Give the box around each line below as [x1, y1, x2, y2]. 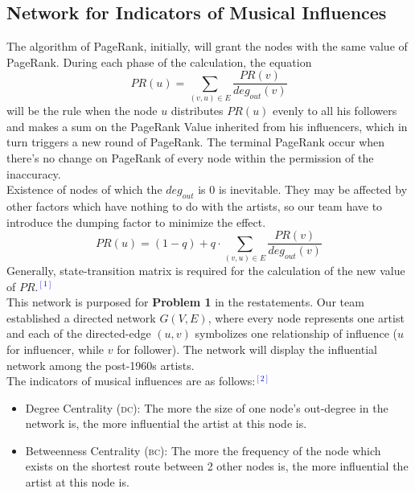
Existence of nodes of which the [6, 181, 162, 198]
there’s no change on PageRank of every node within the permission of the [6, 149, 374, 166]
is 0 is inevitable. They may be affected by [198, 181, 408, 198]
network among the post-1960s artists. [6, 356, 195, 373]
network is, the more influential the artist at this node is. [25, 415, 307, 432]
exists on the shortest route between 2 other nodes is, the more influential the [25, 458, 409, 475]
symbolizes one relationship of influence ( [195, 325, 398, 342]
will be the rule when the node [6, 102, 158, 119]
